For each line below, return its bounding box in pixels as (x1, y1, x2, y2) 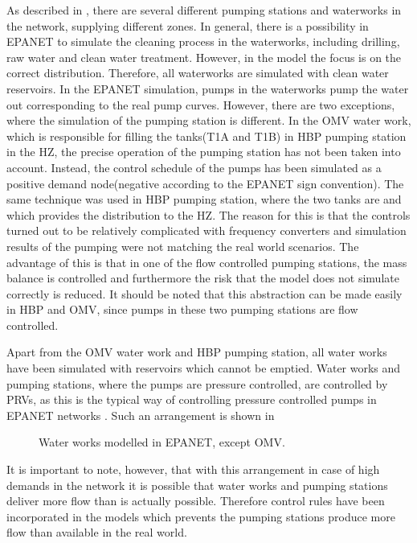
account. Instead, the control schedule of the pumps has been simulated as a (6, 158, 382, 175)
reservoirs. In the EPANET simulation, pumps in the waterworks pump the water (6, 80, 409, 97)
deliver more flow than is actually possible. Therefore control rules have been (6, 492, 385, 509)
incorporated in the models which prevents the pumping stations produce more (6, 508, 395, 524)
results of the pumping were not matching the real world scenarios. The (6, 237, 359, 254)
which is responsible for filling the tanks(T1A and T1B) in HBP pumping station (6, 127, 407, 144)
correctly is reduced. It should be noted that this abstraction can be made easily (6, 285, 403, 302)
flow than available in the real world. (6, 524, 187, 541)
